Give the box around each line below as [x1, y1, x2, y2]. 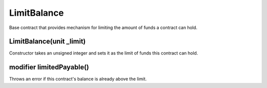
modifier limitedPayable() [9, 63, 89, 71]
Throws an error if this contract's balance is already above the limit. [9, 76, 147, 82]
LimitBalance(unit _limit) [9, 37, 86, 46]
